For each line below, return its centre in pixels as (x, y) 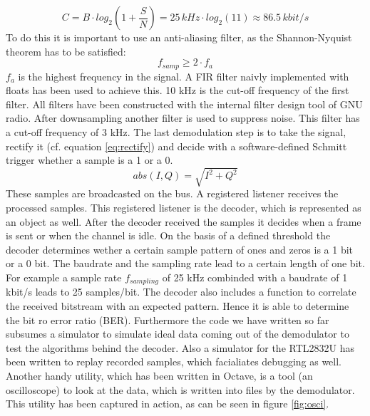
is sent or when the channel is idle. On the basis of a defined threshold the (168, 235)
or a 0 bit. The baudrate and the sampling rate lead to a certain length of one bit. (185, 263)
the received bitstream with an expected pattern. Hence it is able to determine (178, 305)
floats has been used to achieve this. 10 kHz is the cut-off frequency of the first (178, 90)
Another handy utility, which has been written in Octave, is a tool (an (159, 375)
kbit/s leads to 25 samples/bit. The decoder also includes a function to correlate (181, 292)
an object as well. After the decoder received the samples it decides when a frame (184, 221)
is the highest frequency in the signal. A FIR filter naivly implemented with (184, 76)
